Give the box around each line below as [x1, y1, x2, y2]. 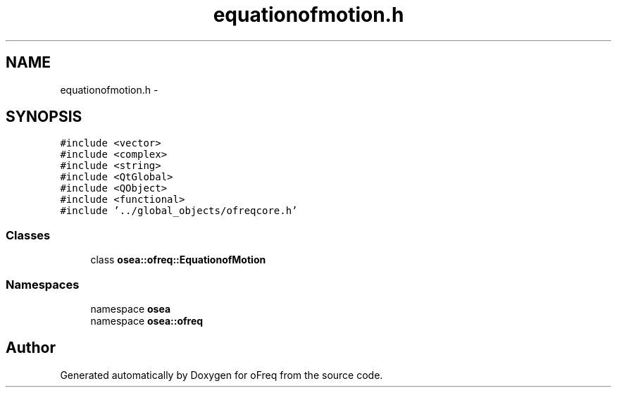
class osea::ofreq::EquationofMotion [90, 254, 266, 266]
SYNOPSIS [6, 108, 82, 126]
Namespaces [6, 277, 80, 292]
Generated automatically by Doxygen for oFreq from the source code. [60, 368, 383, 381]
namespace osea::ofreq [90, 314, 204, 327]
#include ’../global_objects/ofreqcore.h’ [60, 205, 298, 217]
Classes [6, 227, 51, 242]
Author [6, 339, 56, 357]
